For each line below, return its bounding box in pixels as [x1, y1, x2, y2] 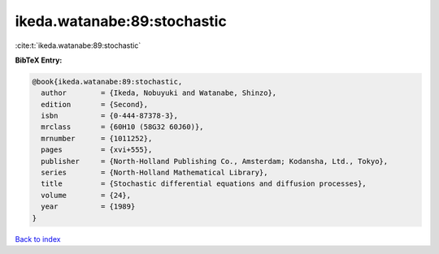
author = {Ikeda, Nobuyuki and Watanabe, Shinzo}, [41, 88, 277, 97]
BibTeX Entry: [15, 55, 63, 65]
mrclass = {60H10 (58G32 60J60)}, [41, 123, 204, 131]
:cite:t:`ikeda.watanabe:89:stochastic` [15, 41, 141, 50]
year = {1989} [41, 202, 136, 211]
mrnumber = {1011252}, [41, 134, 153, 143]
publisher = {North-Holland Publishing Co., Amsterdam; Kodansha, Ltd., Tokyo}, [41, 157, 389, 166]
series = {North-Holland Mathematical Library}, [41, 168, 268, 178]
